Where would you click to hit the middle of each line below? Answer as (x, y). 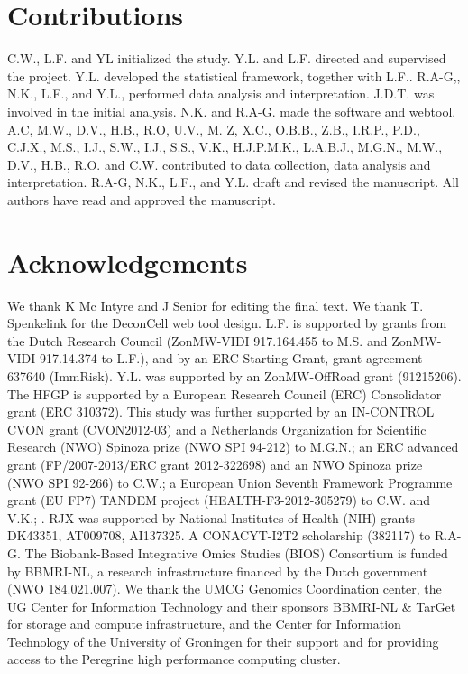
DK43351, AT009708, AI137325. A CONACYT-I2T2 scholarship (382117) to (219, 535)
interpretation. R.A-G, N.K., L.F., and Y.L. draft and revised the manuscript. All (234, 182)
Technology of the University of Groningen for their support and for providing (223, 641)
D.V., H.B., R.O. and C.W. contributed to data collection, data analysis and (219, 164)
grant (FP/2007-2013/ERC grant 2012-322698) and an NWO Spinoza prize (215, 464)
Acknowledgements (128, 262)
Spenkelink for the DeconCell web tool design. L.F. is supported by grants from (227, 323)
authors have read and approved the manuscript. (142, 199)
